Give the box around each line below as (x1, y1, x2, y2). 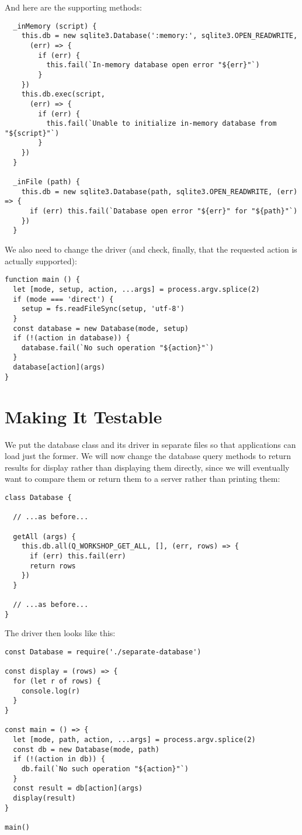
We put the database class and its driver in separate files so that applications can (5, 438, 296, 450)
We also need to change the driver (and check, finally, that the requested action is (5, 243, 297, 256)
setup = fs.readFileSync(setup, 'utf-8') (21, 305, 185, 313)
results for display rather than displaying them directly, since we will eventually (5, 461, 290, 473)
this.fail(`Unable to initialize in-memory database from (46, 119, 277, 128)
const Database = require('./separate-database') (5, 648, 202, 657)
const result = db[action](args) (13, 784, 143, 793)
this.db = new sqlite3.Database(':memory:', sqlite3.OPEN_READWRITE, (21, 32, 298, 40)
